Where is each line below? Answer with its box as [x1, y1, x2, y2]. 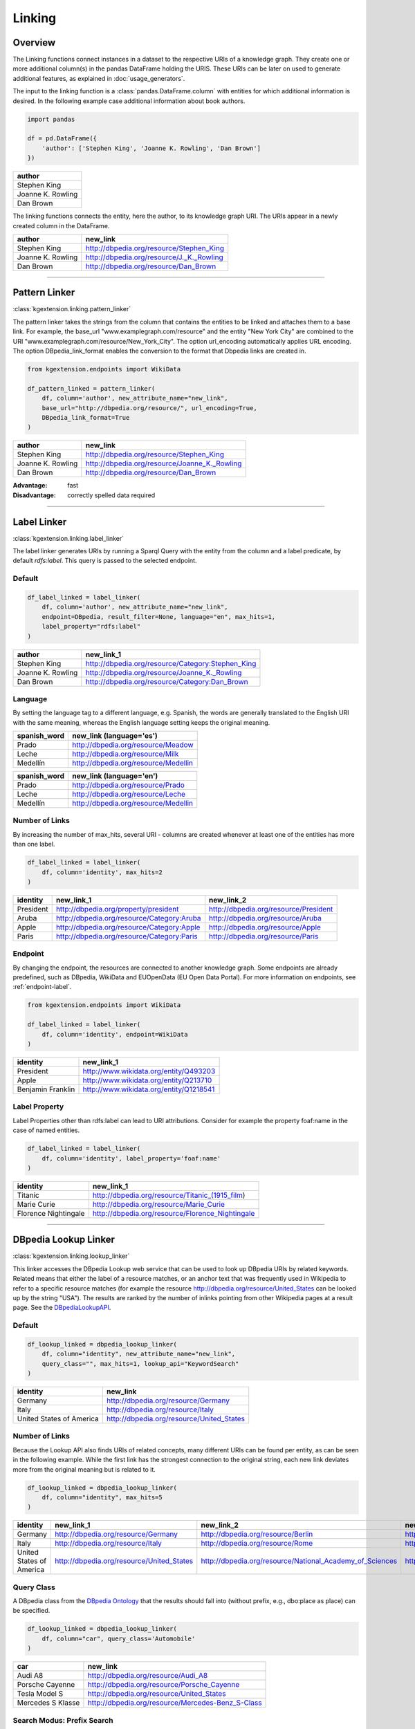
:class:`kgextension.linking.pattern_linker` [12, 305, 131, 313]
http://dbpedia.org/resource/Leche [71, 789, 186, 799]
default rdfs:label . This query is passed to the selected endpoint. [12, 557, 197, 565]
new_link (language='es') [71, 731, 158, 741]
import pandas [27, 115, 75, 123]
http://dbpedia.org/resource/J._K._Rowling [85, 252, 224, 262]
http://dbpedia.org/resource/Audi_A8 [87, 1671, 208, 1681]
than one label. [12, 840, 55, 849]
